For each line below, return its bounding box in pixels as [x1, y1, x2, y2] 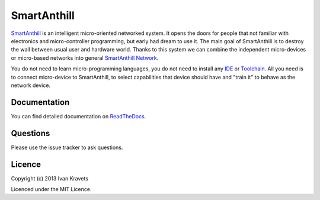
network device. [11, 82, 50, 89]
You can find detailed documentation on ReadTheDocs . [11, 112, 146, 120]
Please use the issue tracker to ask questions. [11, 144, 123, 151]
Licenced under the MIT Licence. [11, 186, 92, 192]
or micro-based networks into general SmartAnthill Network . [11, 54, 159, 62]
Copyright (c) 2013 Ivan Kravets [11, 175, 89, 182]
